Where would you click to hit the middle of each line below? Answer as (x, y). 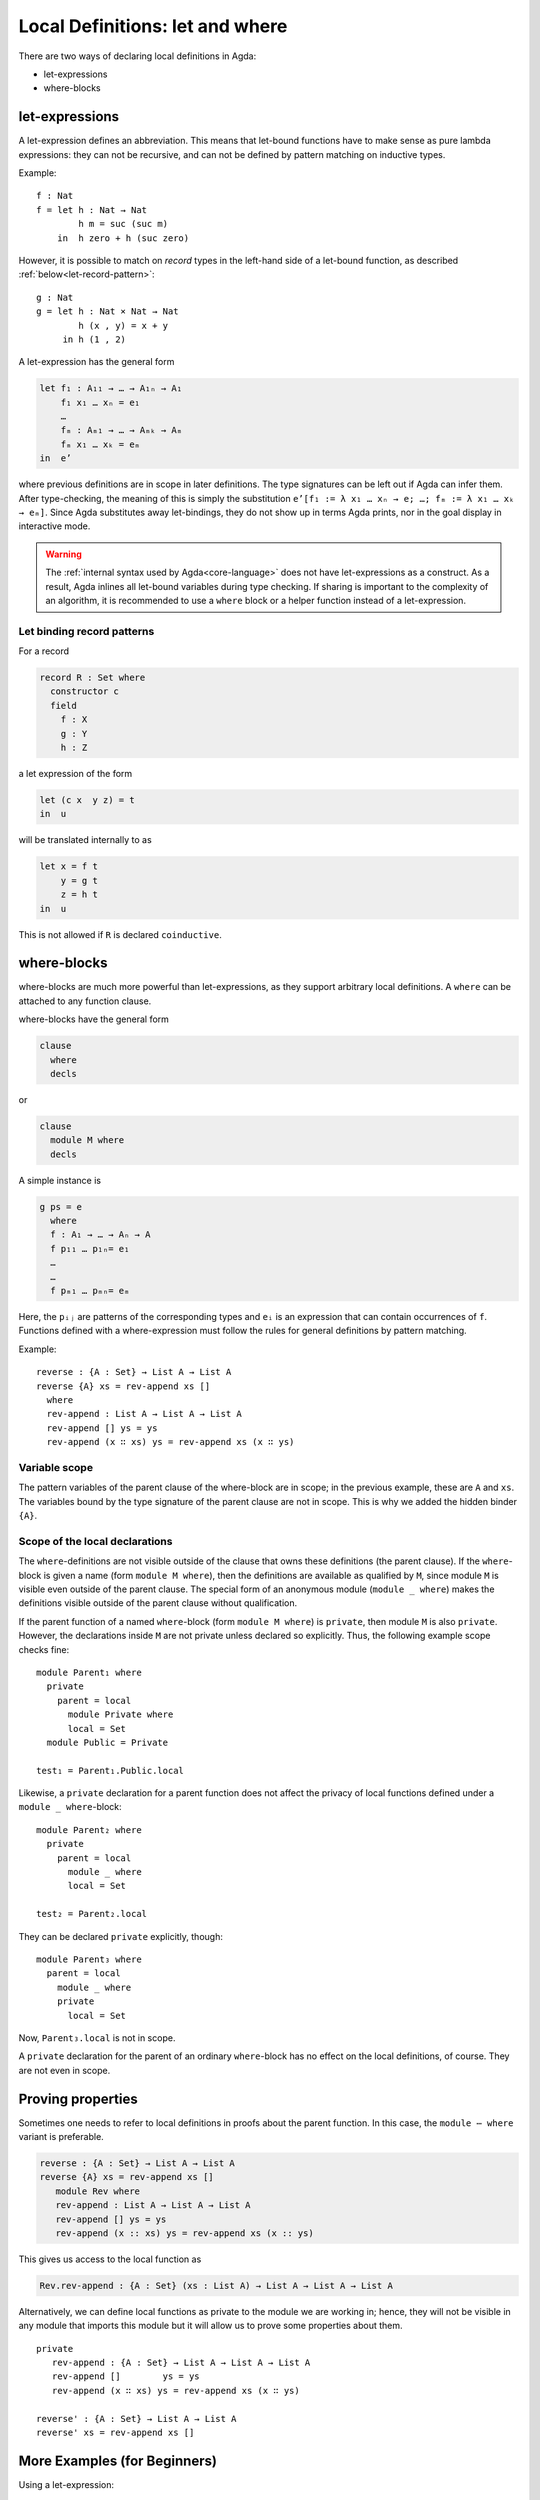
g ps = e (61, 1206)
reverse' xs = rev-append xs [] (115, 2433)
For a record (44, 651)
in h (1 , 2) (94, 339)
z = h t (79, 894)
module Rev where (97, 2191)
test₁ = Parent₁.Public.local (110, 1770)
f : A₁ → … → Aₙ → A (100, 1234)
